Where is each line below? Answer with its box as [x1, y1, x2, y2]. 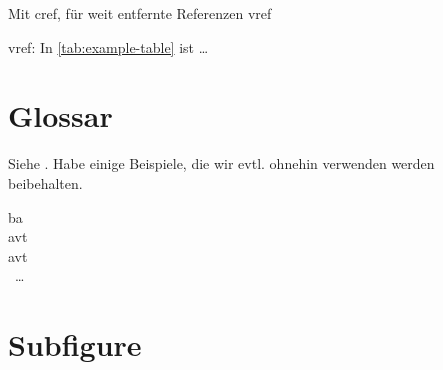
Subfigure [8, 324, 142, 365]
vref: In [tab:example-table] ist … [8, 36, 209, 57]
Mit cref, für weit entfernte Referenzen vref [8, 3, 272, 23]
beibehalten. [8, 172, 83, 193]
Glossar [8, 95, 113, 136]
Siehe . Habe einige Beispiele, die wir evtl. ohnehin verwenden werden [8, 153, 435, 174]
